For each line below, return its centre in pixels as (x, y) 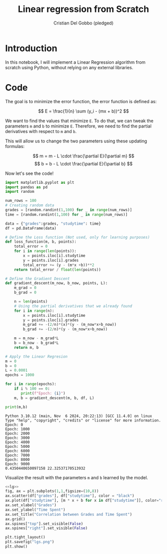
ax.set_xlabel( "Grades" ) (31, 505)
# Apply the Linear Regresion (37, 356)
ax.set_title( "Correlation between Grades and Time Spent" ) (69, 514)
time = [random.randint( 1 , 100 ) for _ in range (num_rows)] (66, 214)
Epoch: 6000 (17, 451)
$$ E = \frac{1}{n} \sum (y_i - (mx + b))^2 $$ (83, 111)
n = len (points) (31, 301)
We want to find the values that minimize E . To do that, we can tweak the (79, 121)
